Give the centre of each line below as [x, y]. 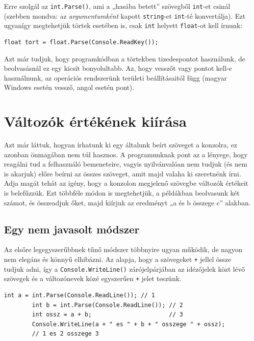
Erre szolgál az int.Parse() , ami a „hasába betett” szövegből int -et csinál [117, 6]
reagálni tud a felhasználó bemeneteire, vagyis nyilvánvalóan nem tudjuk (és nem [126, 164]
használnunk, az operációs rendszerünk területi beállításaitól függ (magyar [115, 77]
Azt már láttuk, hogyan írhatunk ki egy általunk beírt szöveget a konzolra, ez [121, 145]
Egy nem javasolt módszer [72, 229]
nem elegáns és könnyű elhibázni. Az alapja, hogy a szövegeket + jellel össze [118, 259]
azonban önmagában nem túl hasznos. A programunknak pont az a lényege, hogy [126, 154]
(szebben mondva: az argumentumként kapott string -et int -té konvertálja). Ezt [125, 15]
